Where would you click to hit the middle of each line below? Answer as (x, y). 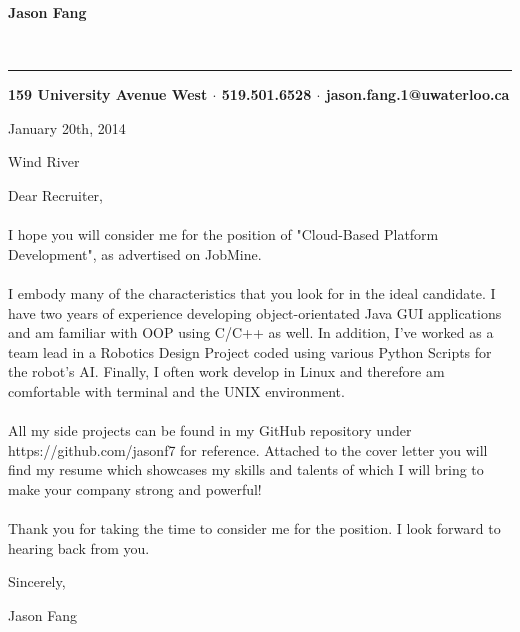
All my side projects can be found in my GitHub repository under (210, 430)
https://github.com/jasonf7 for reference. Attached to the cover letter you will (248, 449)
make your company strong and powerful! (135, 488)
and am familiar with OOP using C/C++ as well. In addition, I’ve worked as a (251, 332)
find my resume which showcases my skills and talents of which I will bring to (246, 469)
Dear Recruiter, (56, 194)
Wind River (44, 161)
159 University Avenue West (108, 94)
